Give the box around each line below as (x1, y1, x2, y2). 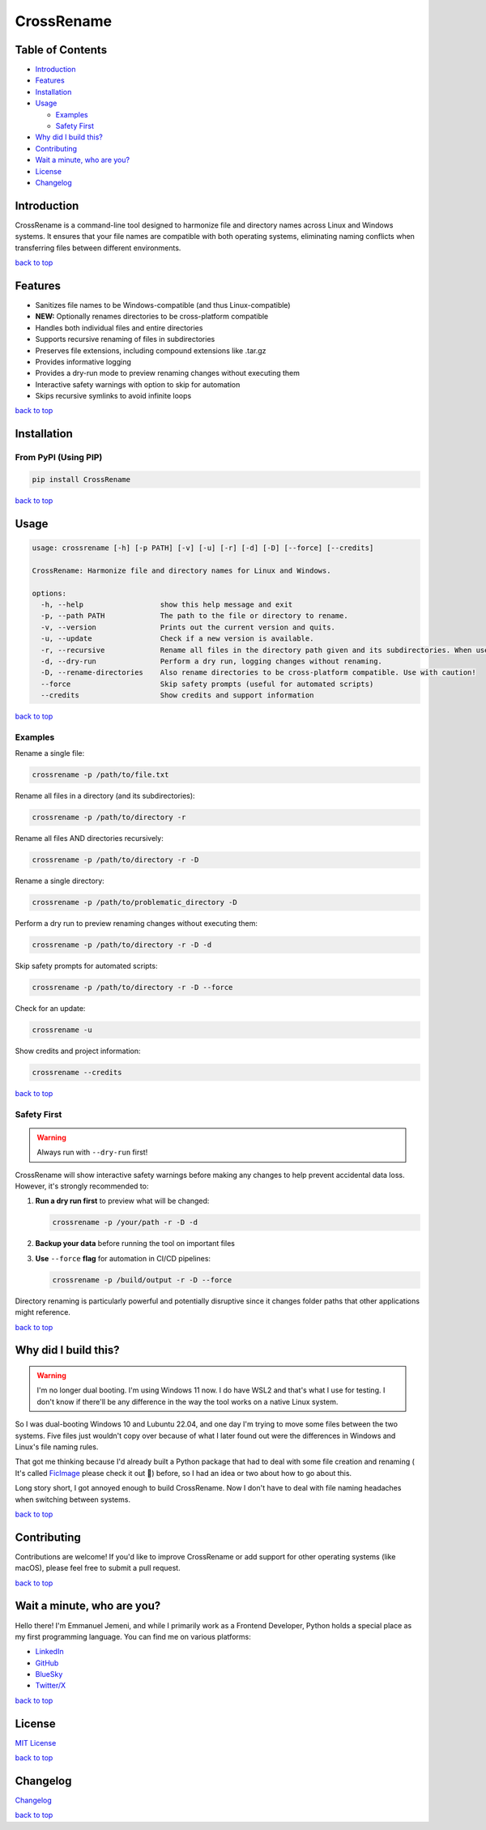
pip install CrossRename (32, 475, 131, 484)
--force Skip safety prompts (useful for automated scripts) (40, 679, 374, 689)
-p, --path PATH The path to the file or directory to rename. (40, 612, 348, 621)
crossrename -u (32, 1026, 92, 1034)
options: (32, 588, 67, 598)
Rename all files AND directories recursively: (15, 834, 164, 843)
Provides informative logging (35, 356, 131, 366)
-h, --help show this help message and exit (40, 599, 293, 609)
